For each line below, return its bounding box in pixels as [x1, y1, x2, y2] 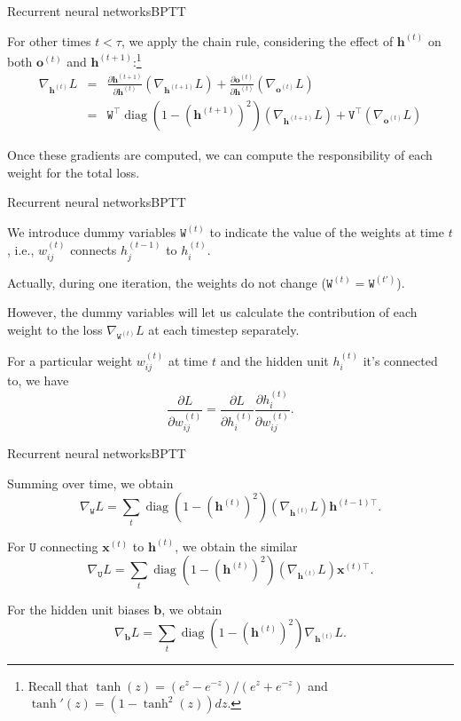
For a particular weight [7, 351, 133, 369]
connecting [40, 536, 98, 555]
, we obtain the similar [175, 536, 298, 555]
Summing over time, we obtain [7, 473, 174, 492]
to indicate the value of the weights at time [209, 222, 444, 241]
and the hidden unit [220, 351, 329, 369]
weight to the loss [7, 320, 103, 338]
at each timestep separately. [148, 320, 300, 338]
